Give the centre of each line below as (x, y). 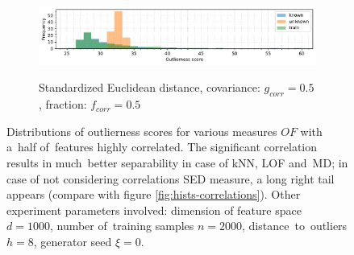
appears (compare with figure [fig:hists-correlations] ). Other (154, 194)
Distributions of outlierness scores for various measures (142, 131)
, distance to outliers (295, 226)
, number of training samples (122, 226)
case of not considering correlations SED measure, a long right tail (171, 178)
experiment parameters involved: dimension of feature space (154, 210)
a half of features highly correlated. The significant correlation (162, 147)
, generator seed (73, 242)
